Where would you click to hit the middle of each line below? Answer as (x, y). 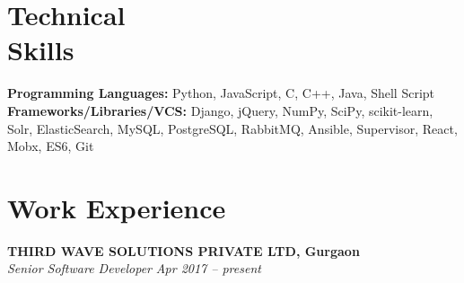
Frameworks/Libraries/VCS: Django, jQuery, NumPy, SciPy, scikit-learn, (220, 110)
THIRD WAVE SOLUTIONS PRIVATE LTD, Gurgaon (184, 250)
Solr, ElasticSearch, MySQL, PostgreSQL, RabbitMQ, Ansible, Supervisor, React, (232, 128)
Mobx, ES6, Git (51, 146)
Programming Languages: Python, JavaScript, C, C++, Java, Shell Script (221, 93)
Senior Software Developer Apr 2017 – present (134, 268)
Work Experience (117, 207)
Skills (41, 50)
